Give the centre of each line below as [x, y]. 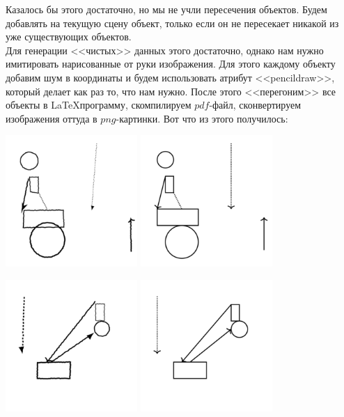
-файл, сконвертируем [255, 105]
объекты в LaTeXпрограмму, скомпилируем [99, 105]
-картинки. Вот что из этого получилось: [202, 118]
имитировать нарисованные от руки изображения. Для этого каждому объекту [171, 64]
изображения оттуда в [52, 118]
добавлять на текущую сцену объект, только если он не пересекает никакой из [172, 23]
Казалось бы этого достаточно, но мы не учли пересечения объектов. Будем [166, 9]
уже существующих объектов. [69, 37]
